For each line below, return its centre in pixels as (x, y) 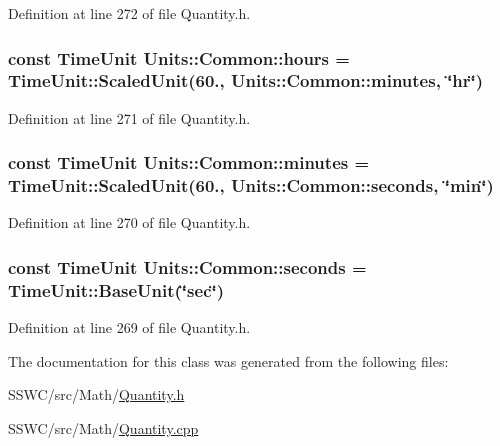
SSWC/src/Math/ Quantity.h (96, 394)
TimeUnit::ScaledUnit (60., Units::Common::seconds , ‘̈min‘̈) (251, 185)
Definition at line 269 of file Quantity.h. (129, 327)
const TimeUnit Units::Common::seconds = (187, 266)
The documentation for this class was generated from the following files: (228, 360)
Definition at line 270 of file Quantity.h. (129, 222)
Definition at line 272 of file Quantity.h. (129, 13)
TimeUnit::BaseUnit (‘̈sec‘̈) (116, 289)
